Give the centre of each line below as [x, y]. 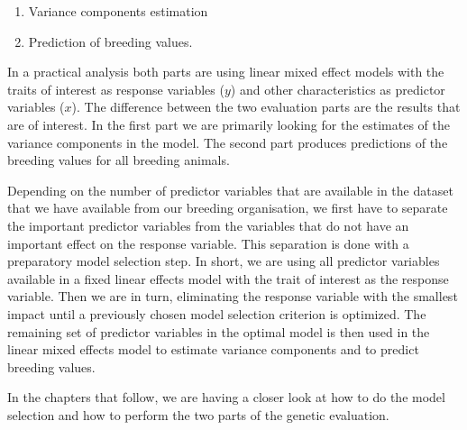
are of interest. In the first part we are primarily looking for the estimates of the [229, 124]
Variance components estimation [118, 11]
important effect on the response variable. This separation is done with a [208, 243]
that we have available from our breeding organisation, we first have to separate [228, 208]
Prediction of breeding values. [110, 41]
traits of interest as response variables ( [116, 89]
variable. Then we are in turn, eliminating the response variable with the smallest [233, 296]
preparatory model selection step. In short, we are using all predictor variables [224, 261]
